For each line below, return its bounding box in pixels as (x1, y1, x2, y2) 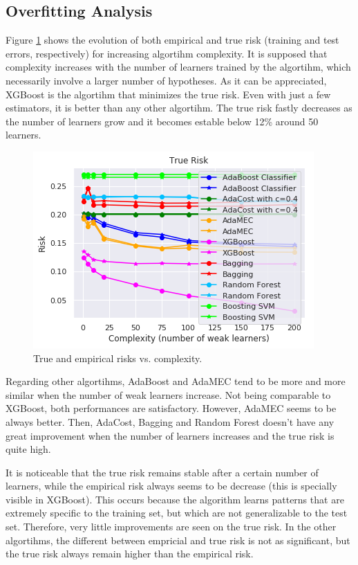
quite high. (6, 442, 51, 456)
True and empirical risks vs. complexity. (33, 350, 202, 365)
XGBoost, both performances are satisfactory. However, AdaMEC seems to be (6, 401, 337, 415)
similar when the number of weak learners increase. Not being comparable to (6, 387, 331, 402)
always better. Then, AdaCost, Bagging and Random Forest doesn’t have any (6, 414, 335, 429)
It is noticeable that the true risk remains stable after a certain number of (6, 465, 319, 479)
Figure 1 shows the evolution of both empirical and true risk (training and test (6, 33, 339, 47)
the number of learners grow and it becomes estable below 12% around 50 (6, 114, 319, 128)
